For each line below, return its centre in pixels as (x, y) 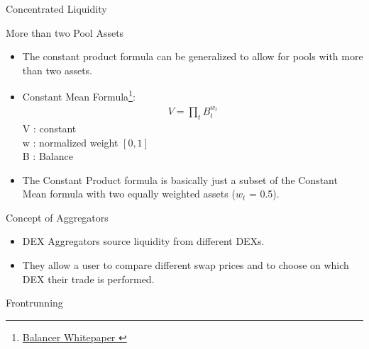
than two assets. (57, 70)
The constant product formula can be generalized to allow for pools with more (193, 56)
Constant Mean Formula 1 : (79, 96)
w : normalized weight (70, 142)
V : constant (49, 128)
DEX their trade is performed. (88, 279)
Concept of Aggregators (57, 217)
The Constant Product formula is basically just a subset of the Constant (180, 179)
